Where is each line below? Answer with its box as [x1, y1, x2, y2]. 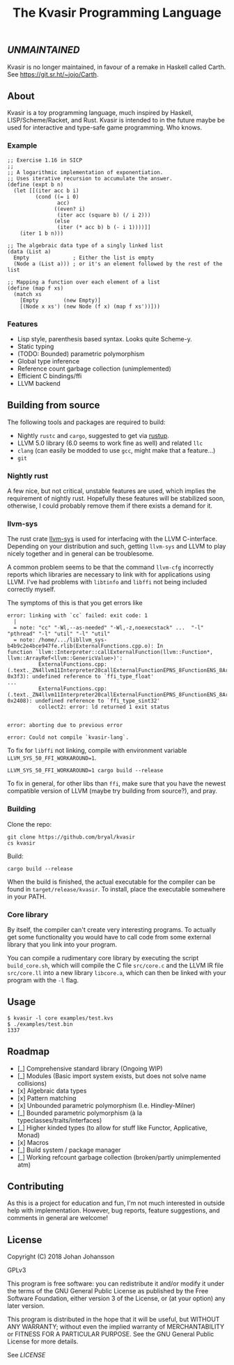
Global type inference [17, 357, 80, 366]
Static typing [17, 343, 54, 351]
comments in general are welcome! [7, 1214, 108, 1222]
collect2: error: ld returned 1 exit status [38, 703, 170, 711]
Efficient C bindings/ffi [17, 372, 82, 380]
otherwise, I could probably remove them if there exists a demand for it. [7, 501, 212, 510]
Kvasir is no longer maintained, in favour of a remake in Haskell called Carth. [7, 63, 226, 71]
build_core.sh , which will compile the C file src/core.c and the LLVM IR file [7, 961, 224, 969]
